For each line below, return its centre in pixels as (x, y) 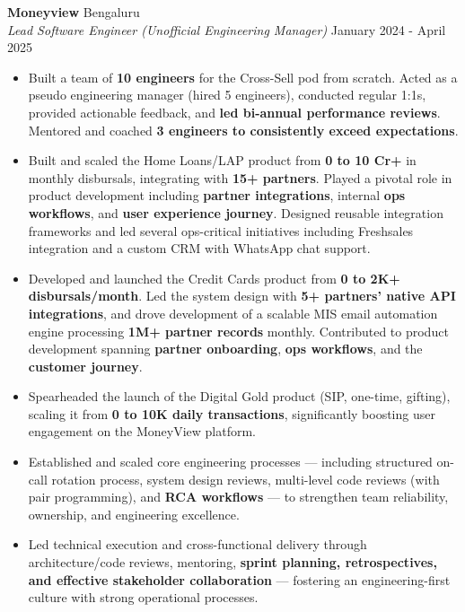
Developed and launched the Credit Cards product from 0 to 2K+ (214, 278)
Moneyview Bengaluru (74, 12)
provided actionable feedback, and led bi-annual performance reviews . (234, 112)
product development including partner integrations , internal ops (217, 195)
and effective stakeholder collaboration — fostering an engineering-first (239, 579)
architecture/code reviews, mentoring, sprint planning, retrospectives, (232, 562)
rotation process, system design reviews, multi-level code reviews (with (246, 479)
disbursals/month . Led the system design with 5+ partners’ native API (242, 296)
